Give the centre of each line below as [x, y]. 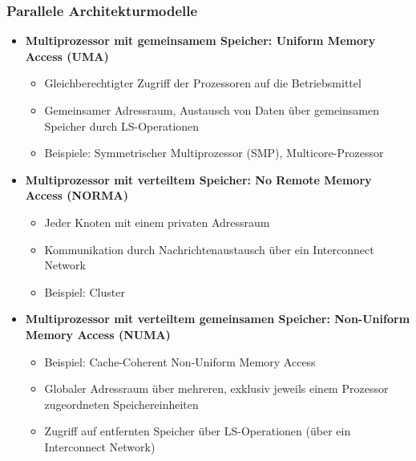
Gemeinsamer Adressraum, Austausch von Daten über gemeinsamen [212, 110]
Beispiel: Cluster [85, 291]
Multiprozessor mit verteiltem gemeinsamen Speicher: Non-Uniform [218, 319]
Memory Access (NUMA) [98, 334]
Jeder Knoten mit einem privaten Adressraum [157, 222]
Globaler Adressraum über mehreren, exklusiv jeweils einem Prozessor [216, 388]
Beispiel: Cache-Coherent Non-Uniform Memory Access [180, 361]
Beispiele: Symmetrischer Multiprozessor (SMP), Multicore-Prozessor [214, 153]
